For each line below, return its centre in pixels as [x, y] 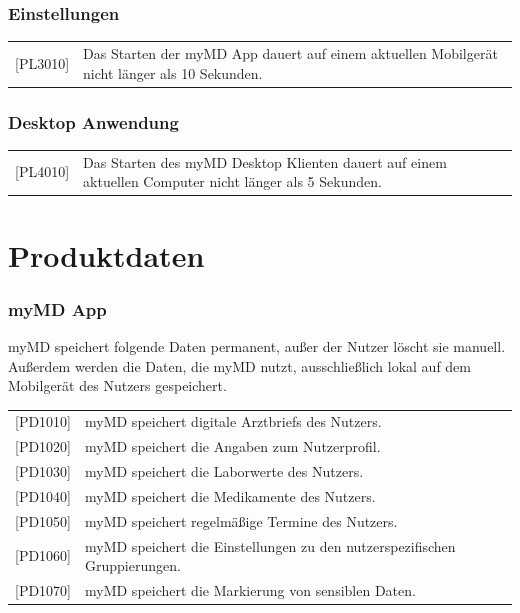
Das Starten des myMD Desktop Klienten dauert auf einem [265, 161]
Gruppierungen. [133, 565]
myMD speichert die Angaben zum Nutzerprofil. [233, 446]
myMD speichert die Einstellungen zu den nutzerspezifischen [270, 545]
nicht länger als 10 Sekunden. [173, 72]
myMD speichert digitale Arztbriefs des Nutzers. [233, 421]
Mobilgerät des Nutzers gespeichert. [117, 385]
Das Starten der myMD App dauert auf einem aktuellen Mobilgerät [290, 52]
